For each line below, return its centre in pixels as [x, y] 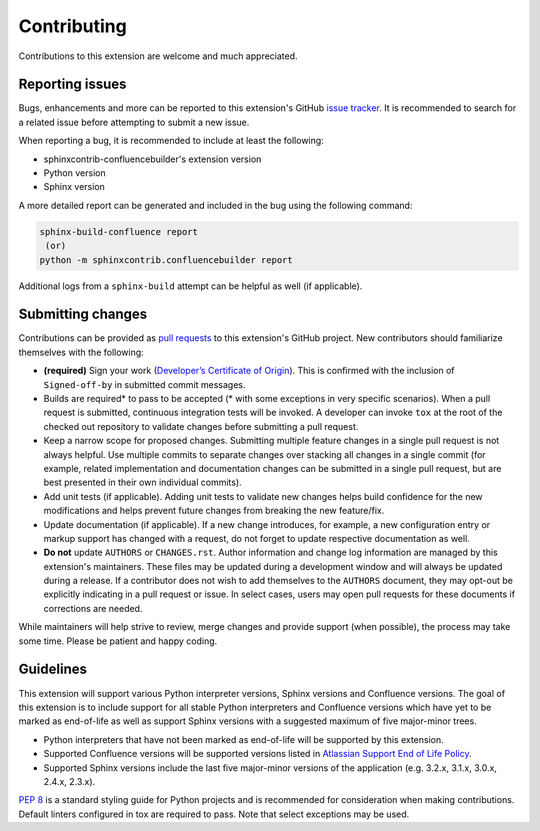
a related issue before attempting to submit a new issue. [134, 122]
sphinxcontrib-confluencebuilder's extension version [152, 159]
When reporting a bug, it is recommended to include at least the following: [171, 141]
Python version [74, 173]
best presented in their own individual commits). [142, 482]
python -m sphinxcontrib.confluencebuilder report [166, 259]
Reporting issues [72, 84]
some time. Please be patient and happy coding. [118, 641]
